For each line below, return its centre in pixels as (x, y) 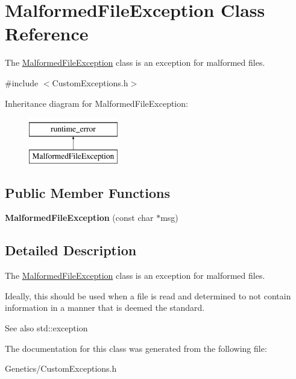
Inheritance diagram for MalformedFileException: (96, 103)
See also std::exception (46, 328)
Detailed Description (71, 250)
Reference (47, 33)
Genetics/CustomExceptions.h (61, 368)
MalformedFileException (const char (79, 218)
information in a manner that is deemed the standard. (105, 307)
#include (22, 82)
